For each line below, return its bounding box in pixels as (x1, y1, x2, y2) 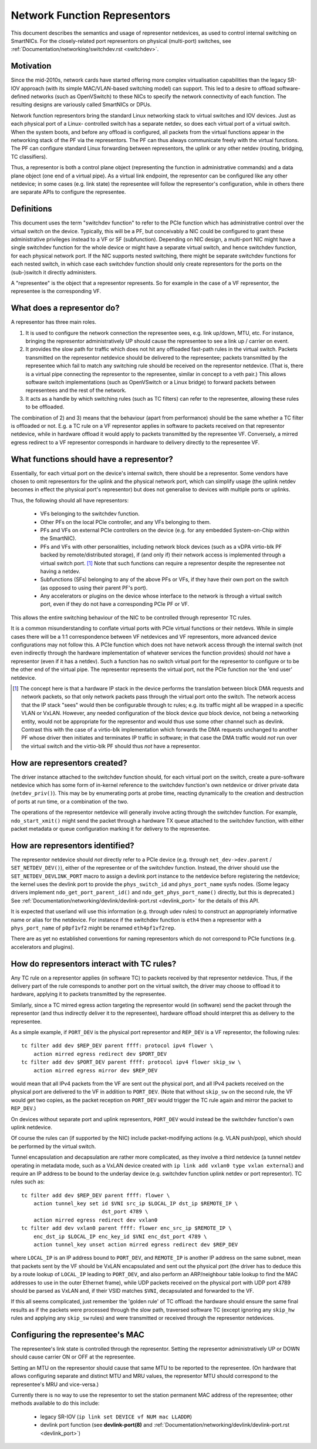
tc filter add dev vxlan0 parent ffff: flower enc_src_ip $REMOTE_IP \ (21, 1225, 232, 1232)
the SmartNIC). (40, 535, 76, 542)
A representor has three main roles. (11, 318, 97, 326)
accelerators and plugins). (11, 943, 75, 950)
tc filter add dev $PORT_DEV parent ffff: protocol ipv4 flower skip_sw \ (21, 1059, 241, 1066)
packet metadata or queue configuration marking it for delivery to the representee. (11, 825, 211, 832)
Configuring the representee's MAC (11, 1330, 145, 1340)
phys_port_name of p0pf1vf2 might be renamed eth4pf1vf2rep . (11, 924, 176, 931)
